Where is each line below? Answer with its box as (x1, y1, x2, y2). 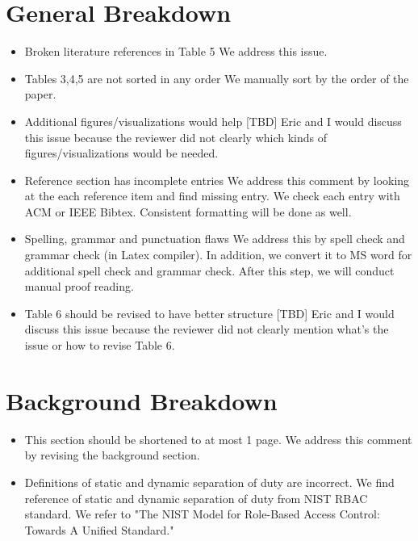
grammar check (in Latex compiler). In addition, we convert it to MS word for (24, 246, 412, 263)
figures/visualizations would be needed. (24, 145, 219, 161)
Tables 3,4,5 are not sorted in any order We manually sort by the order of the (24, 69, 409, 86)
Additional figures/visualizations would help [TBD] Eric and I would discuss (24, 112, 402, 129)
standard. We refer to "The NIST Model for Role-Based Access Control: (24, 505, 380, 522)
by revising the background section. (24, 447, 200, 463)
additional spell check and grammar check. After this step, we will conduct (24, 262, 395, 279)
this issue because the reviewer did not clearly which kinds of (24, 128, 328, 145)
